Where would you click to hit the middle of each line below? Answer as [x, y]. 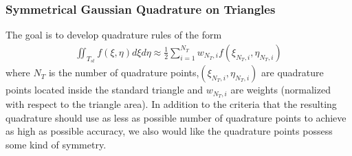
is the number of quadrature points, [124, 73]
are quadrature [293, 73]
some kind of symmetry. [56, 144]
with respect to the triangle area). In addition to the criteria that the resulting [171, 104]
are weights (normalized [280, 90]
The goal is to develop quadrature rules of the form [114, 35]
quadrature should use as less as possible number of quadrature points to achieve [176, 117]
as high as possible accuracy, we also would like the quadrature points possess [169, 131]
